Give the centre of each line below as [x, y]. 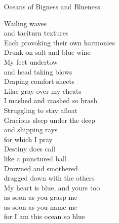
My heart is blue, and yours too [52, 187]
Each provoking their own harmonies [59, 42]
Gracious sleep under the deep [50, 120]
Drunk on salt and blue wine [47, 52]
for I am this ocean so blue [44, 216]
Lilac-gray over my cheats [43, 91]
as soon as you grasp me [41, 197]
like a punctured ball [35, 158]
